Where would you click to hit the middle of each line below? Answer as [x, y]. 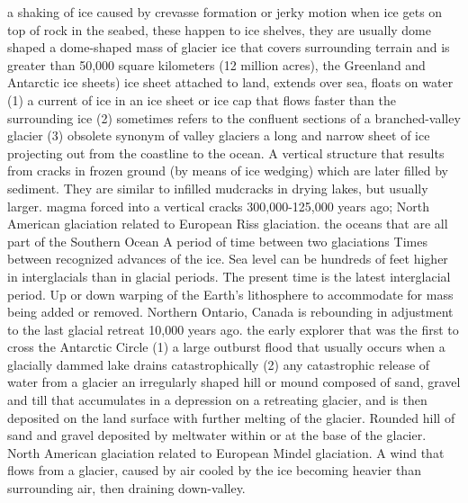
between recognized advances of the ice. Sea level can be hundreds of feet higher [228, 259]
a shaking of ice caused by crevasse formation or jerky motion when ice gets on [225, 12]
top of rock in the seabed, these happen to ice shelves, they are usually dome [219, 29]
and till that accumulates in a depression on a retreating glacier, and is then [217, 400]
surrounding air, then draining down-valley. [126, 488]
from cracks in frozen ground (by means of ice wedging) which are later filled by [228, 171]
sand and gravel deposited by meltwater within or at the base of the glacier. [217, 435]
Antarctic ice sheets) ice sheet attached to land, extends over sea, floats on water [230, 82]
